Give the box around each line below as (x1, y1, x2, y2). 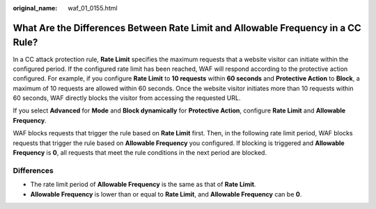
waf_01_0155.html (68, 4, 118, 12)
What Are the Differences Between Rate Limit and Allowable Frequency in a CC (13, 22, 361, 34)
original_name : (13, 4, 58, 12)
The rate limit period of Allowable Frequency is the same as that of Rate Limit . (30, 181, 256, 189)
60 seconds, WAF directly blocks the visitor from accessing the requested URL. (13, 94, 241, 102)
